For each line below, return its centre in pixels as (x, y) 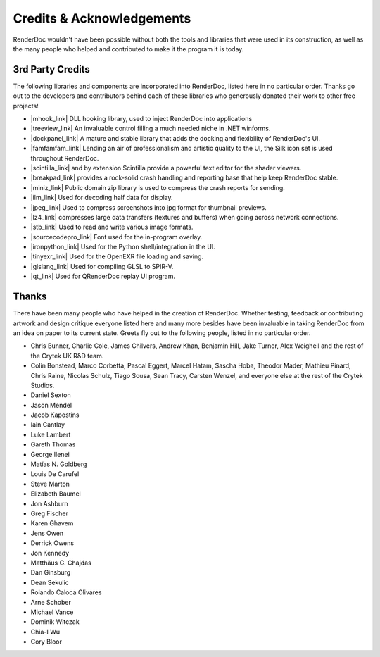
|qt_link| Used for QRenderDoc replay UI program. (103, 276)
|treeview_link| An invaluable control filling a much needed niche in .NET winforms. (151, 129)
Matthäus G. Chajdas (61, 563)
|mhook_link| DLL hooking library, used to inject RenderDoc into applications (141, 119)
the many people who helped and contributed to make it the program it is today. (128, 49)
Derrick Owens (52, 543)
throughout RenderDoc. (65, 158)
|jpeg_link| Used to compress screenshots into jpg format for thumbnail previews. (148, 207)
